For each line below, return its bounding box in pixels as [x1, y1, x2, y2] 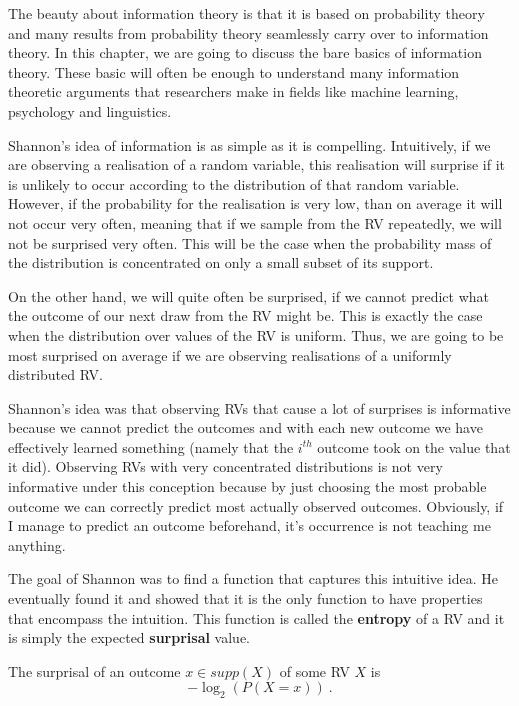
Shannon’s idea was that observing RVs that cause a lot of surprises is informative [8, 397, 511, 418]
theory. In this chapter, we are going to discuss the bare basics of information [8, 42, 482, 63]
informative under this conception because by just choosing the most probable [8, 476, 487, 497]
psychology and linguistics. [8, 100, 172, 121]
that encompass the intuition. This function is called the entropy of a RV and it [8, 607, 505, 628]
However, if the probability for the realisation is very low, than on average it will [8, 193, 503, 214]
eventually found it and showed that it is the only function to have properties [8, 588, 483, 609]
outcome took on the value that [317, 436, 511, 457]
